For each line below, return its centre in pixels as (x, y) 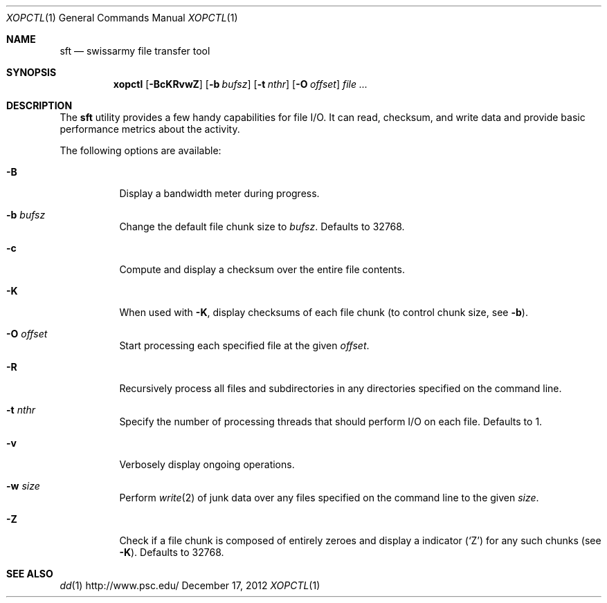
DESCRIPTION (39, 105)
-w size (23, 486)
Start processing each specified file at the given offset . (244, 345)
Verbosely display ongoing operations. (207, 464)
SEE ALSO (30, 574)
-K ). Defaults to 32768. (172, 552)
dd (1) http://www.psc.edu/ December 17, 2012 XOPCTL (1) (190, 585)
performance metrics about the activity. (150, 129)
